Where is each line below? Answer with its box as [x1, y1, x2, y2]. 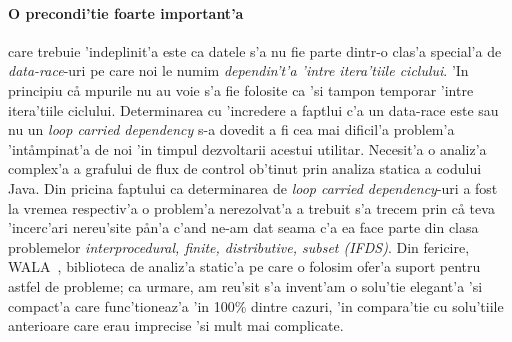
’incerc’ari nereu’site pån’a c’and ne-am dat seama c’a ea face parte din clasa [8, 217, 479, 238]
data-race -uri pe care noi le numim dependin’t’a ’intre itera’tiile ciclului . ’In [8, 60, 469, 81]
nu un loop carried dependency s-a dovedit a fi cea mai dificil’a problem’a [8, 119, 455, 140]
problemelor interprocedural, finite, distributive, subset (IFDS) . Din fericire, [8, 236, 470, 257]
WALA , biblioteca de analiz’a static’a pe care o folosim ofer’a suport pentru [8, 256, 481, 277]
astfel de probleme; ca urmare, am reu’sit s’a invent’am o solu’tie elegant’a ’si [8, 275, 483, 296]
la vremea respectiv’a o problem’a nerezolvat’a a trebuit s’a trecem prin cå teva [8, 197, 495, 218]
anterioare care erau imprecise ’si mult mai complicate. [8, 315, 344, 336]
